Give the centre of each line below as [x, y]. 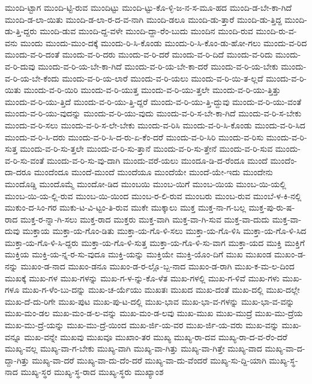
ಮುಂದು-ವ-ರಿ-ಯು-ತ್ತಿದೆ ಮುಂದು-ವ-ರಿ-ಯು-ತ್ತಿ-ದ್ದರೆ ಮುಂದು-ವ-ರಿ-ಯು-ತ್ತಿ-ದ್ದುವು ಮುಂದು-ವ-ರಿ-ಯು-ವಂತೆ [153, 101]
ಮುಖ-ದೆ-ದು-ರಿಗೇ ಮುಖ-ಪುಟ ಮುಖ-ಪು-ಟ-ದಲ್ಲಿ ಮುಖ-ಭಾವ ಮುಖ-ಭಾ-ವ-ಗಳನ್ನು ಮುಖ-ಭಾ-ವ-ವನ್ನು [150, 301]
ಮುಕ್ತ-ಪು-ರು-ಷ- [272, 207]
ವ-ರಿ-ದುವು [20, 66]
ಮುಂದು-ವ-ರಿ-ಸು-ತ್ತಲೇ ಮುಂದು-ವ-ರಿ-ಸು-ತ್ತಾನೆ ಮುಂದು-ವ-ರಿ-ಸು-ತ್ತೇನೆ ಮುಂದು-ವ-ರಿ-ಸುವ [146, 148]
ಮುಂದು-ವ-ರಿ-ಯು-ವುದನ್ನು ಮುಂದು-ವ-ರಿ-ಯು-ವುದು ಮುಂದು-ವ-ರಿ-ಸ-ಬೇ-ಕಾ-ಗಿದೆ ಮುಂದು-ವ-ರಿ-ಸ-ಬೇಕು [153, 113]
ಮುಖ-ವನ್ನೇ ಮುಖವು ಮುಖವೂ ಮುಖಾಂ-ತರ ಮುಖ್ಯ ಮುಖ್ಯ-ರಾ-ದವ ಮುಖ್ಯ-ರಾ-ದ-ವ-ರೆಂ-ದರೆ [156, 336]
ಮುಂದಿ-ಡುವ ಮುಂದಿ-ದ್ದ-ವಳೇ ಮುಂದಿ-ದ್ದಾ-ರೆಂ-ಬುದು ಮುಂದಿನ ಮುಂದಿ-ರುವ [146, 31]
